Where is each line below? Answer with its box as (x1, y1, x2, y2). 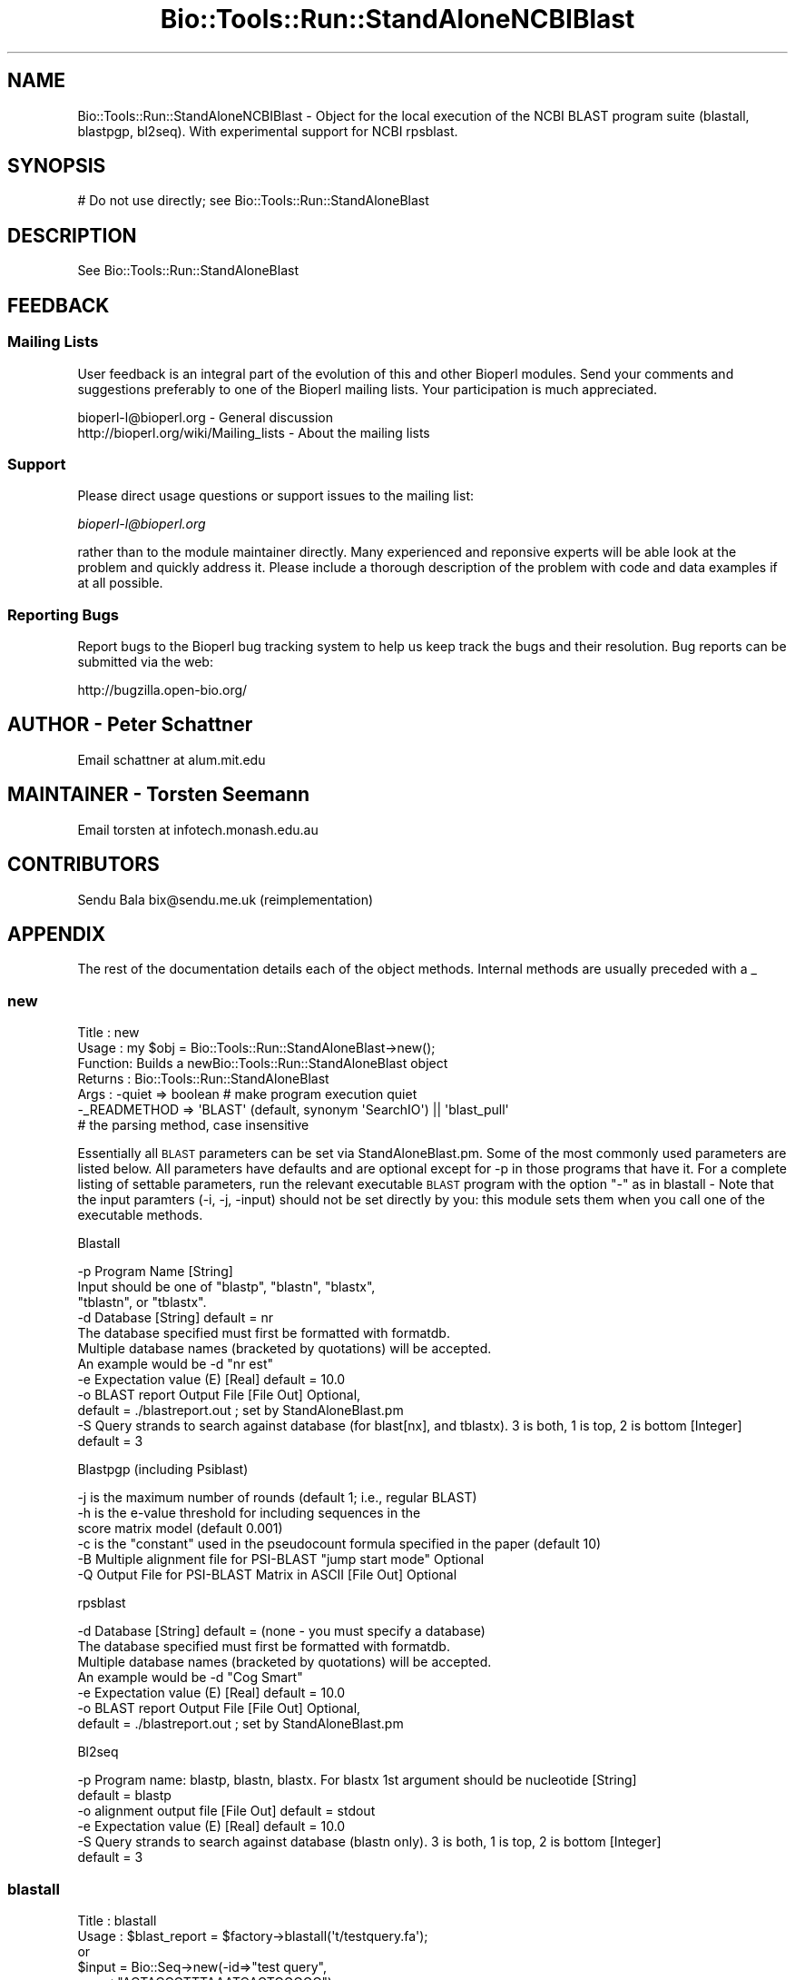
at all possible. (77, 575, 163, 591)
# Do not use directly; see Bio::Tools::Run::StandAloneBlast (77, 193, 429, 209)
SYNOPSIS (7, 154, 106, 178)
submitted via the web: (77, 654, 213, 669)
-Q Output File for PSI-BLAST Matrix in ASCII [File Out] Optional (77, 1567, 457, 1583)
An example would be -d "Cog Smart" (77, 1669, 303, 1686)
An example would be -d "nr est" (77, 1356, 273, 1372)
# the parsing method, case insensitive (77, 1117, 309, 1134)
